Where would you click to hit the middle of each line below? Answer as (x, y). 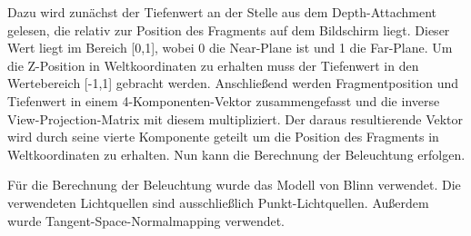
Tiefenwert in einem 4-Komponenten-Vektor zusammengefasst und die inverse (224, 100)
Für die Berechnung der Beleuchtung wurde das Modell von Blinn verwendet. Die (234, 185)
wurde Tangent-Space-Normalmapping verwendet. (146, 220)
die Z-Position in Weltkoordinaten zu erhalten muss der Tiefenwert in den (213, 65)
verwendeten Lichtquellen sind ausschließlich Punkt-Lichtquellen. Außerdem (218, 202)
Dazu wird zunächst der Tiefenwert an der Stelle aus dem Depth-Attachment (222, 12)
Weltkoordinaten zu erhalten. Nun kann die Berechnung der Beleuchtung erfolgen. (236, 154)
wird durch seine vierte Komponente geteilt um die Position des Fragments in (223, 137)
